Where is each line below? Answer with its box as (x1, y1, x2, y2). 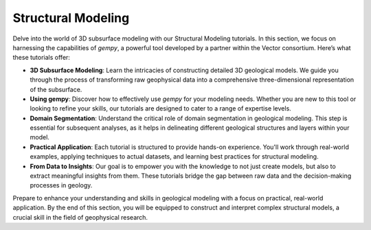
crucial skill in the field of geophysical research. (12, 213, 148, 221)
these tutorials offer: (12, 54, 70, 62)
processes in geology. (30, 181, 93, 189)
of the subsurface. (30, 85, 82, 93)
